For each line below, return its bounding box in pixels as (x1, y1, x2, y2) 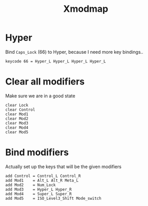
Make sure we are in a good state (5, 93, 76, 99)
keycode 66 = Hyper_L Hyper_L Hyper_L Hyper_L (5, 58, 106, 64)
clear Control (5, 107, 36, 112)
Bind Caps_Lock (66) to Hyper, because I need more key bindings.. (5, 49, 144, 55)
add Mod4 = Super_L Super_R (5, 191, 72, 196)
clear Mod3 (5, 120, 29, 126)
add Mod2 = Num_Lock (5, 182, 56, 188)
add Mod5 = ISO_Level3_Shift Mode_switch (5, 196, 102, 201)
